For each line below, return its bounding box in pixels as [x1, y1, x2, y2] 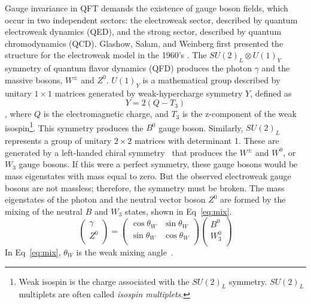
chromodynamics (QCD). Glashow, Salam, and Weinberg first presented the [5, 37, 283, 49]
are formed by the [220, 193, 286, 206]
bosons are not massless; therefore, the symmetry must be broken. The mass [5, 181, 285, 194]
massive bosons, [5, 73, 63, 86]
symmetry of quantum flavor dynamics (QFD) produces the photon [5, 62, 252, 74]
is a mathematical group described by [142, 73, 280, 86]
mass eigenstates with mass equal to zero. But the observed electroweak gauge [5, 169, 291, 182]
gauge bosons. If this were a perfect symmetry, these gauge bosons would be [19, 158, 298, 170]
